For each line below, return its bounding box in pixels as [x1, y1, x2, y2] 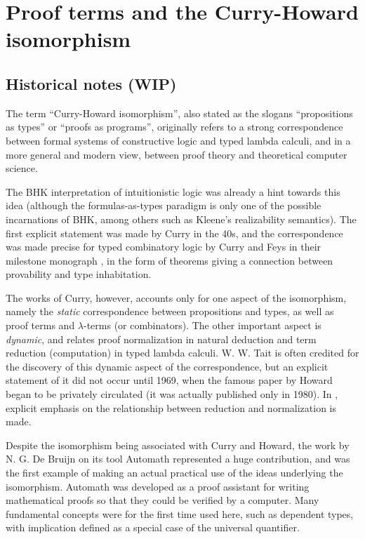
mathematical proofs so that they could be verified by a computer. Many [6, 493, 319, 507]
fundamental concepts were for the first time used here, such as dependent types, [6, 506, 354, 521]
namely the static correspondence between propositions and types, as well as [6, 304, 334, 319]
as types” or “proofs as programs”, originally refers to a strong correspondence [6, 119, 343, 134]
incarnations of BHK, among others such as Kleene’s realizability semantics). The [6, 211, 357, 226]
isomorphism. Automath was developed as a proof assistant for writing [6, 479, 310, 493]
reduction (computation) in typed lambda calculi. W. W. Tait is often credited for [6, 345, 359, 360]
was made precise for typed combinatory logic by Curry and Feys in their [6, 239, 321, 254]
